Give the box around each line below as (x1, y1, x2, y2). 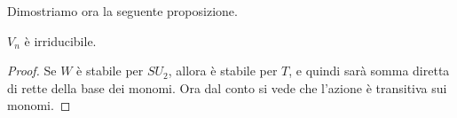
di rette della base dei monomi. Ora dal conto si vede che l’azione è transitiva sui (7, 78, 447, 97)
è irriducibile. (24, 31, 97, 50)
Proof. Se (7, 61, 57, 80)
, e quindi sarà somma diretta (288, 61, 450, 80)
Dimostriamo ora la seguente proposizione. (7, 2, 238, 20)
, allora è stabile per (168, 61, 278, 80)
